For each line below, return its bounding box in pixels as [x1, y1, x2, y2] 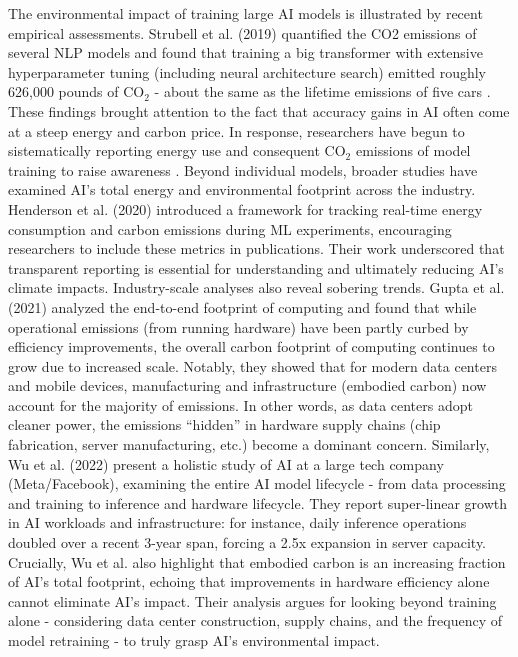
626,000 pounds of [8, 81, 119, 102]
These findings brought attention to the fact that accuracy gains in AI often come [8, 100, 510, 121]
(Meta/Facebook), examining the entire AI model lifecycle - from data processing [8, 473, 506, 494]
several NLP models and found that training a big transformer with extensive [8, 42, 483, 63]
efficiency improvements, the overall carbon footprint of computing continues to [8, 336, 495, 357]
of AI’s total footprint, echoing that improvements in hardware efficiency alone [8, 571, 490, 592]
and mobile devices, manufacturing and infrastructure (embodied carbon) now [8, 375, 487, 396]
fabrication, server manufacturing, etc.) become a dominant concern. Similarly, [8, 434, 490, 455]
